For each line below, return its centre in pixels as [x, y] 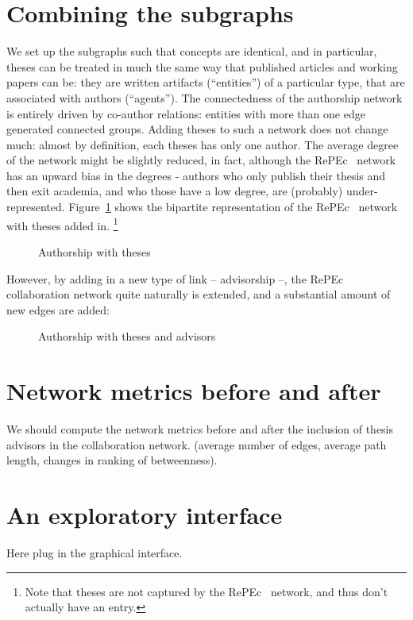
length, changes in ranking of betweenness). [112, 460]
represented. [36, 207]
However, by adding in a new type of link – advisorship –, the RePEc [175, 278]
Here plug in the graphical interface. [95, 552]
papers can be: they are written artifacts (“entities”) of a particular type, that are [206, 82]
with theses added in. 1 [62, 224]
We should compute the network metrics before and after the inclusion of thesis [200, 429]
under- [362, 191]
